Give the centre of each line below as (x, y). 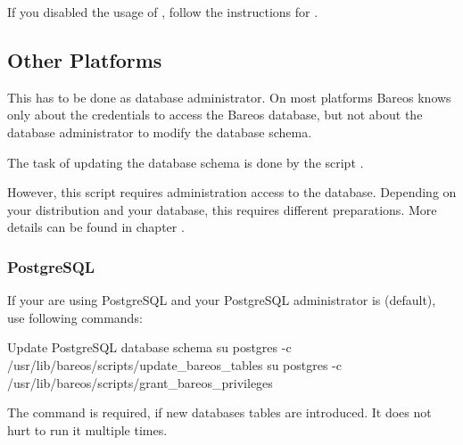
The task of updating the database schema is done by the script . (186, 162)
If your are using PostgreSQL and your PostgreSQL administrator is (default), (222, 300)
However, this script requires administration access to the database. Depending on (232, 192)
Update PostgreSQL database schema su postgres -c (149, 347)
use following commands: (75, 317)
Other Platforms (85, 59)
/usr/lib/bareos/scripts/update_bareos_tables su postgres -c (175, 364)
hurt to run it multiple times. (87, 429)
